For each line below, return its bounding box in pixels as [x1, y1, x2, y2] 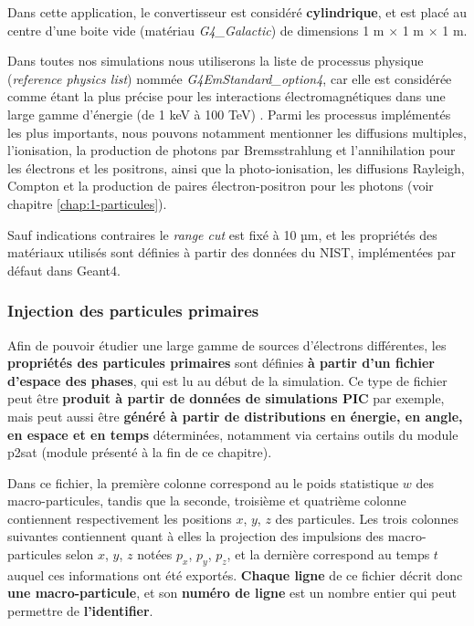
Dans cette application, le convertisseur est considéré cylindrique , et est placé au [7, 3, 468, 21]
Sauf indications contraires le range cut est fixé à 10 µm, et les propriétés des [7, 224, 437, 244]
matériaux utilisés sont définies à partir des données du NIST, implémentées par [7, 243, 457, 262]
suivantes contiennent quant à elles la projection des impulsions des [7, 527, 384, 546]
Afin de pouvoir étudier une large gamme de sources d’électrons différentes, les [7, 335, 447, 354]
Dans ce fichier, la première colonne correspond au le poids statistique [7, 473, 399, 492]
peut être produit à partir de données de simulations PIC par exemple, [7, 389, 445, 408]
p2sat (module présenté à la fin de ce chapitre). [7, 443, 272, 462]
